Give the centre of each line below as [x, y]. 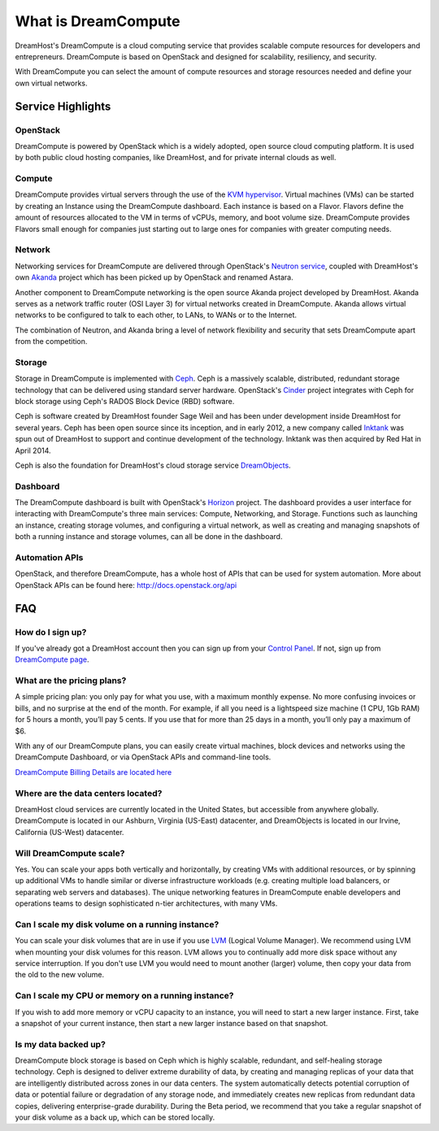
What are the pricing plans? [71, 681]
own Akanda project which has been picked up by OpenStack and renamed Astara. [154, 277]
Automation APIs [49, 558]
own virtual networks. [52, 83]
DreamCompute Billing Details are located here [93, 772]
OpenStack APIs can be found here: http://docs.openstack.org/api [126, 585]
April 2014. [33, 450]
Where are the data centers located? [89, 793]
